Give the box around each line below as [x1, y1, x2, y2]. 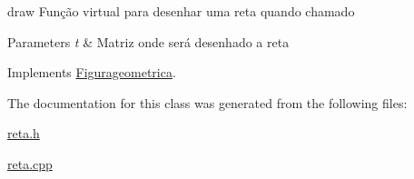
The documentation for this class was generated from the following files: [7, 93, 408, 112]
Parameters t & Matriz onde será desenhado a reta [7, 32, 290, 51]
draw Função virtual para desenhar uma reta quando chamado [7, 2, 355, 20]
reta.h [7, 124, 40, 143]
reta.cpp [7, 154, 53, 173]
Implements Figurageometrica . [7, 63, 176, 82]
